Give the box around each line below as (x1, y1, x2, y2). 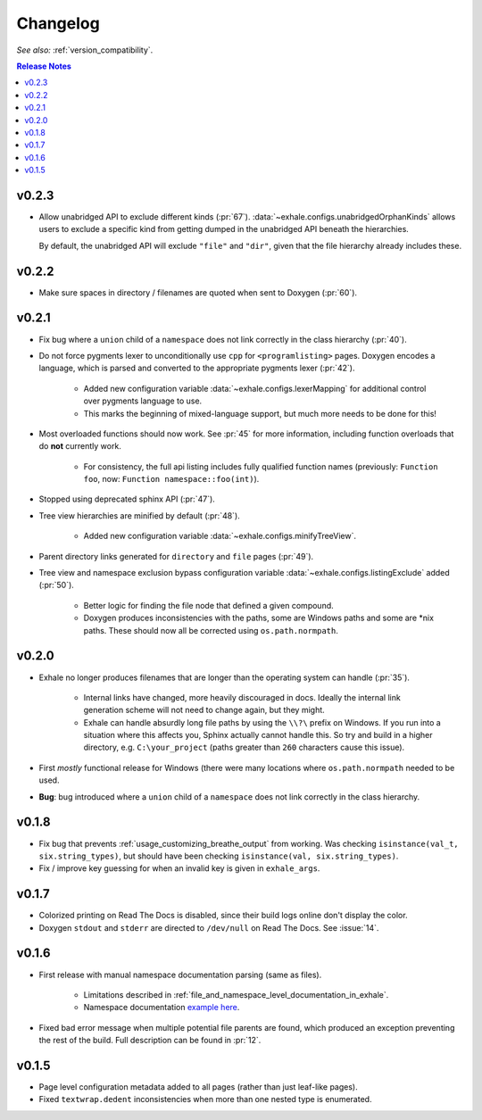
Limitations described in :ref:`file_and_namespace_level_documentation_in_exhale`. (83, 989, 389, 1000)
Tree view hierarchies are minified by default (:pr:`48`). (38, 510, 240, 521)
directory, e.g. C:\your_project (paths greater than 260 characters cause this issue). (83, 742, 405, 753)
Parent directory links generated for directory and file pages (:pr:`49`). (38, 551, 314, 561)
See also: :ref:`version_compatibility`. (16, 45, 154, 55)
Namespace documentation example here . (83, 1002, 240, 1013)
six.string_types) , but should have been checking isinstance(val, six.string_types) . (38, 850, 399, 861)
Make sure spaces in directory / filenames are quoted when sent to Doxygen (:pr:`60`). (38, 286, 357, 298)
